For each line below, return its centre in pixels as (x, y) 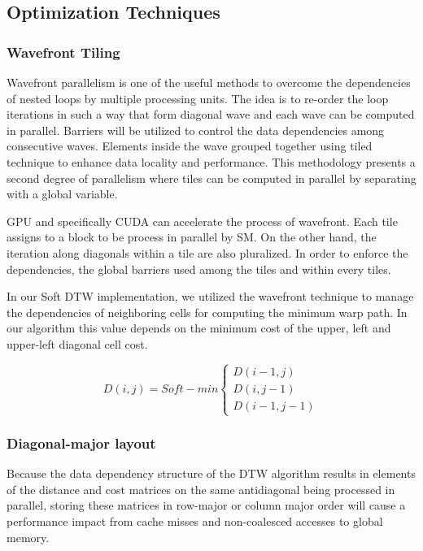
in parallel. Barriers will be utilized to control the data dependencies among (196, 130)
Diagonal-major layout (81, 443)
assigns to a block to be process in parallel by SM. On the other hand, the (192, 237)
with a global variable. (62, 194)
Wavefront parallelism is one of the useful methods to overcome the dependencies (209, 82)
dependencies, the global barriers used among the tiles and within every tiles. (199, 269)
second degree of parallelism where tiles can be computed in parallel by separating (211, 178)
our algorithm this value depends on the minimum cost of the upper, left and (199, 328)
